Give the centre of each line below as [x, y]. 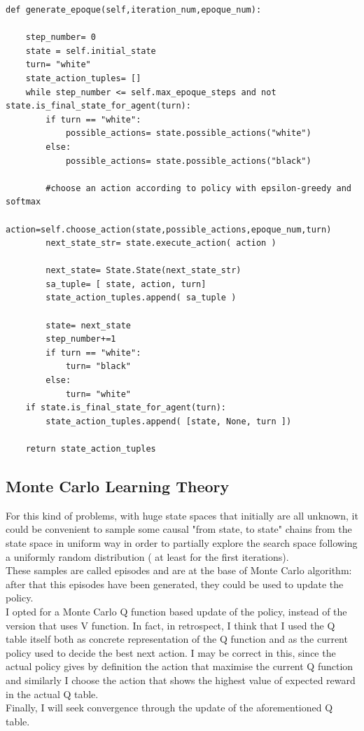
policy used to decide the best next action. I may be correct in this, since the [171, 652]
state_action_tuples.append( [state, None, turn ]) [169, 421]
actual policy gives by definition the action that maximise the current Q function [180, 666]
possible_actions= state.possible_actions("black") [188, 161]
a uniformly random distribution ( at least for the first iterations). [147, 556]
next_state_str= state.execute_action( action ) [161, 243]
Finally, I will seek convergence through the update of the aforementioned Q [169, 708]
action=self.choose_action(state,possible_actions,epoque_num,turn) [169, 229]
